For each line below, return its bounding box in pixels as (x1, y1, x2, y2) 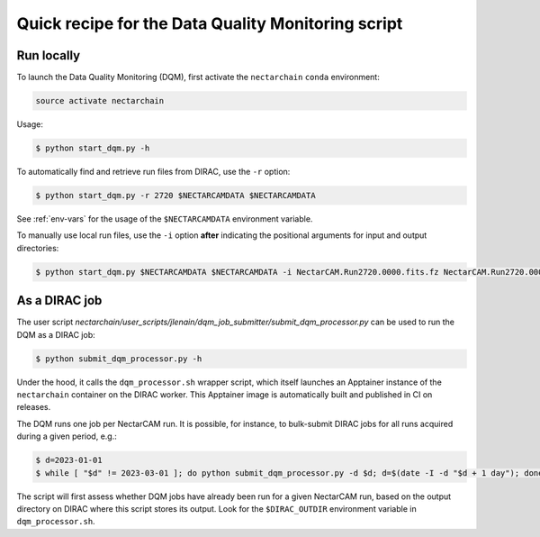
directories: (16, 242, 59, 253)
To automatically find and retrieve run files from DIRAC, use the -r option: (16, 167, 291, 177)
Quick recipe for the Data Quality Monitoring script (16, 14, 403, 33)
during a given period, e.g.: (16, 431, 117, 441)
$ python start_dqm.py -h (35, 143, 150, 153)
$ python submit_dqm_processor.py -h (35, 353, 202, 364)
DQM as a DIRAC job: (16, 329, 95, 340)
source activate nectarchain (35, 96, 165, 106)
